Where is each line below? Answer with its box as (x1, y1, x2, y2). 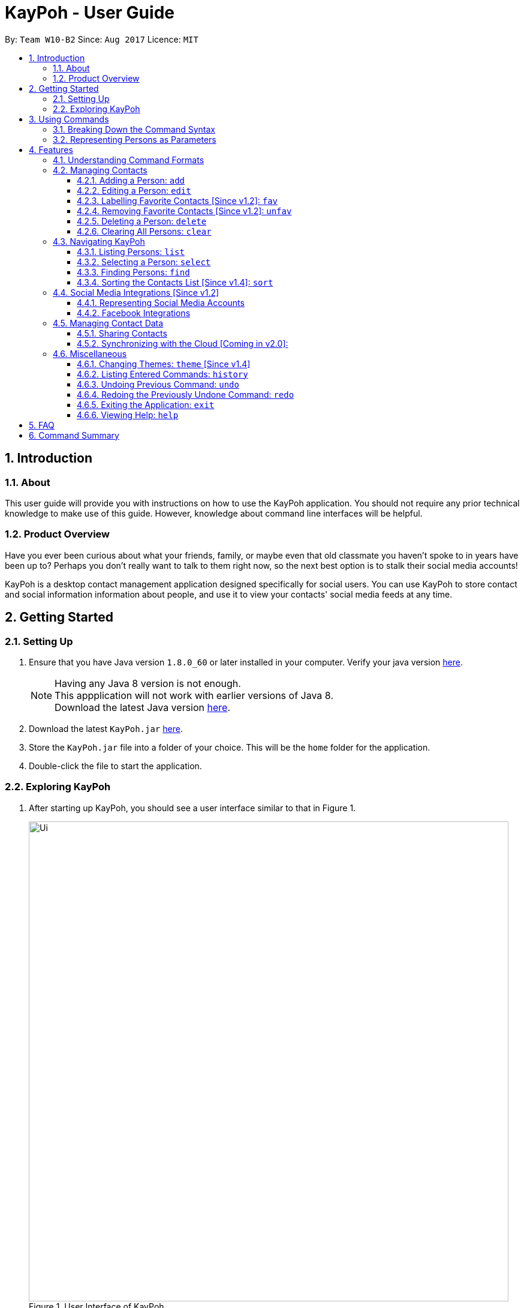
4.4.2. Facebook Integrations (77, 307, 191, 318)
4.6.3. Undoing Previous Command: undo (77, 379, 239, 389)
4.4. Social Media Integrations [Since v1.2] (53, 287, 219, 298)
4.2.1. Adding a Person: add (77, 175, 185, 185)
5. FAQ (29, 419, 55, 430)
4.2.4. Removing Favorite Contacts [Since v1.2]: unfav (77, 205, 292, 216)
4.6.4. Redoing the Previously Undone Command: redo (77, 389, 294, 400)
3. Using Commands (29, 113, 109, 124)
